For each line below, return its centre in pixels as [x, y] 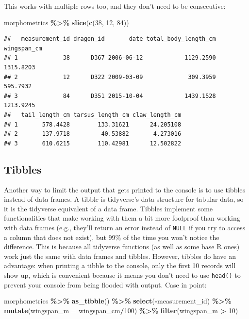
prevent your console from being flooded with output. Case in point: [105, 284]
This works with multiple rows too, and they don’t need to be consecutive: [115, 6]
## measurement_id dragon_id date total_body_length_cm [110, 39]
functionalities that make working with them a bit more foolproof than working [122, 218]
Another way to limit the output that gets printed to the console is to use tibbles [125, 189]
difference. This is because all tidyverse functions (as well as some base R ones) [122, 247]
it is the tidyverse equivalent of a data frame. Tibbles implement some [108, 208]
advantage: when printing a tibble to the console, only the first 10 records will [120, 265]
